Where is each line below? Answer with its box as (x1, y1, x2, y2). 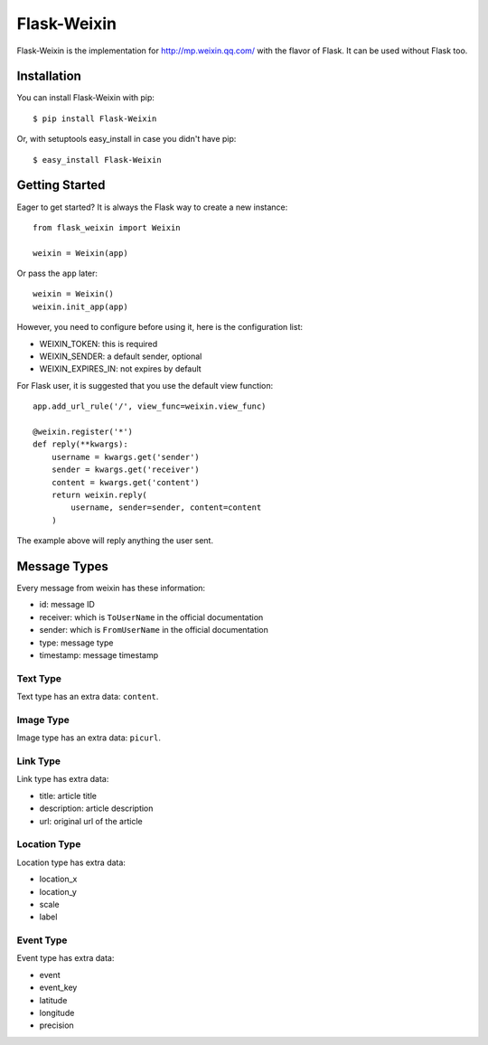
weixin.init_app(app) (33, 301, 128, 312)
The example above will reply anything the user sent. (16, 535, 214, 546)
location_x (39, 873, 78, 885)
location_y (39, 886, 77, 897)
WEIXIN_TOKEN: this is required (39, 338, 158, 349)
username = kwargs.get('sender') (51, 452, 201, 462)
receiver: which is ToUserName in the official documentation (39, 611, 264, 623)
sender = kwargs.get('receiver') (51, 465, 201, 475)
